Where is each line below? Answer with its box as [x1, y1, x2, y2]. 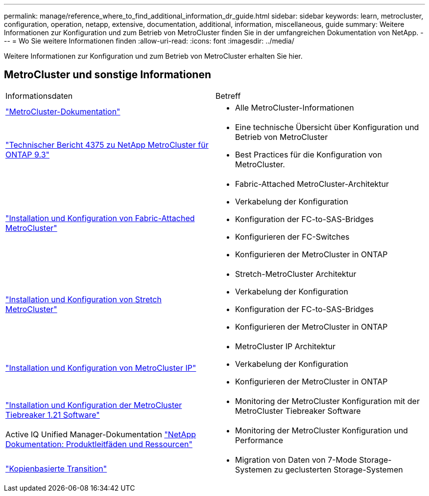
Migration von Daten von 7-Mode [235, 454, 357, 465]
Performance [235, 435, 283, 445]
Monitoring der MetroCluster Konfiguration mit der [235, 396, 420, 406]
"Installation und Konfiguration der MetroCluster [5, 400, 182, 410]
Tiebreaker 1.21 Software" [5, 409, 100, 420]
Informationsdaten [5, 90, 73, 101]
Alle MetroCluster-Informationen [235, 102, 354, 113]
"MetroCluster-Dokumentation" [5, 106, 120, 116]
